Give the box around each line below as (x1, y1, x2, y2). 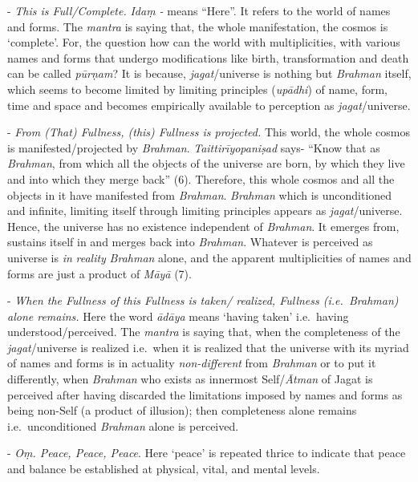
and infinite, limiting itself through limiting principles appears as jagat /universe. (7, 202, 403, 219)
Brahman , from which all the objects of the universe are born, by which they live (7, 155, 405, 172)
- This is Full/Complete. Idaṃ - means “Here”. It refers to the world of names (7, 2, 391, 18)
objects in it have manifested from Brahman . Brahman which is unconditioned (7, 186, 392, 203)
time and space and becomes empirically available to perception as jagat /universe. (7, 96, 411, 113)
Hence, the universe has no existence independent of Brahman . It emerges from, (7, 217, 400, 234)
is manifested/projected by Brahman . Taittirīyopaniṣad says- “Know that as (7, 139, 380, 156)
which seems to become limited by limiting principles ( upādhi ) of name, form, (7, 80, 388, 97)
